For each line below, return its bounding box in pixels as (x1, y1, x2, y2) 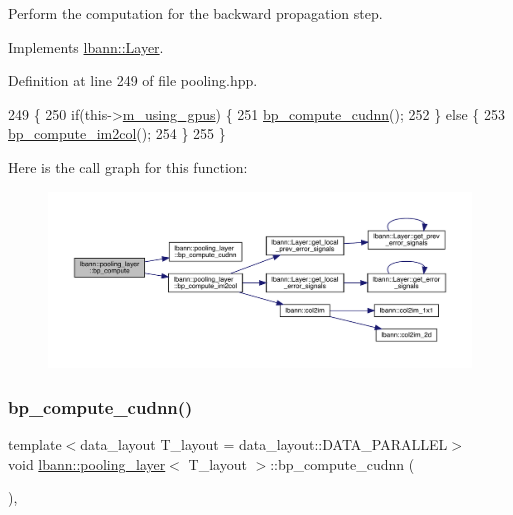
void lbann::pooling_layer (8, 453, 166, 474)
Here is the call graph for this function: (8, 156, 248, 177)
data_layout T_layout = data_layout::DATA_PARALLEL (80, 434, 448, 455)
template (8, 434, 62, 455)
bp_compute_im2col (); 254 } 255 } (8, 123, 226, 144)
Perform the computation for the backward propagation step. (8, 3, 383, 23)
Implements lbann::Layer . (8, 36, 164, 57)
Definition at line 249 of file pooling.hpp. (8, 70, 258, 91)
